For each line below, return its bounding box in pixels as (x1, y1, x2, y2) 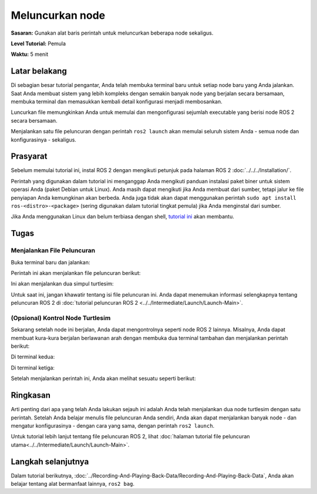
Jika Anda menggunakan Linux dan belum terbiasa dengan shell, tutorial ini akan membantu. (11, 213, 234, 220)
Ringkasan (11, 391, 51, 401)
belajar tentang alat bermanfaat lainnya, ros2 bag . (11, 480, 135, 488)
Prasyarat (11, 152, 48, 162)
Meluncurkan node (11, 9, 106, 22)
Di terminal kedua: (11, 353, 55, 361)
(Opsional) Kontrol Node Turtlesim (11, 314, 111, 322)
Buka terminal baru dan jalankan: (11, 258, 90, 266)
